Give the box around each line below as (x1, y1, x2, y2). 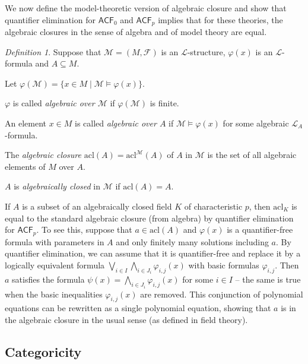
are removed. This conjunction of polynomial (140, 287, 303, 300)
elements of (5, 160, 46, 172)
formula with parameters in (5, 235, 104, 248)
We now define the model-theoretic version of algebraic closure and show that (5, 2, 287, 14)
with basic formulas (188, 258, 259, 271)
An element (5, 117, 46, 129)
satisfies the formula (12, 273, 85, 286)
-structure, (187, 45, 226, 58)
